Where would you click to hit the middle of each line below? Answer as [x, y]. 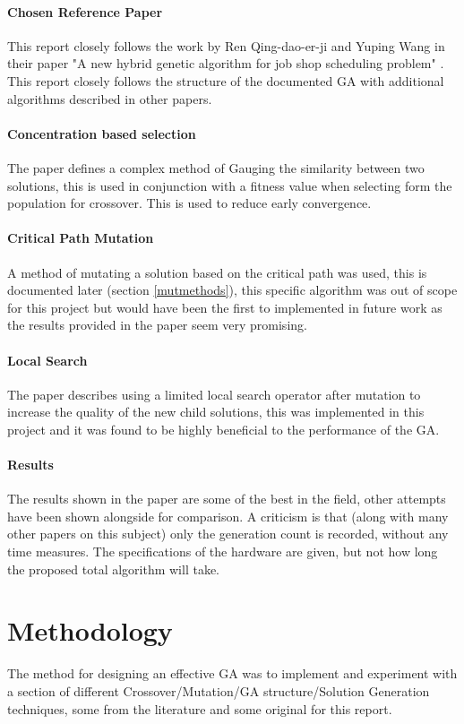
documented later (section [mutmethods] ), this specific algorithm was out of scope [232, 290]
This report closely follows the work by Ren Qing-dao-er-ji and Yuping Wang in [226, 45]
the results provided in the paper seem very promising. [157, 325]
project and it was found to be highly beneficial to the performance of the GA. [223, 429]
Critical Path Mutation [81, 238]
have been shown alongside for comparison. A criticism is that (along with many [228, 516]
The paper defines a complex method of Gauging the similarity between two [216, 167]
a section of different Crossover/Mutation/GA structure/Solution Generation [219, 690]
